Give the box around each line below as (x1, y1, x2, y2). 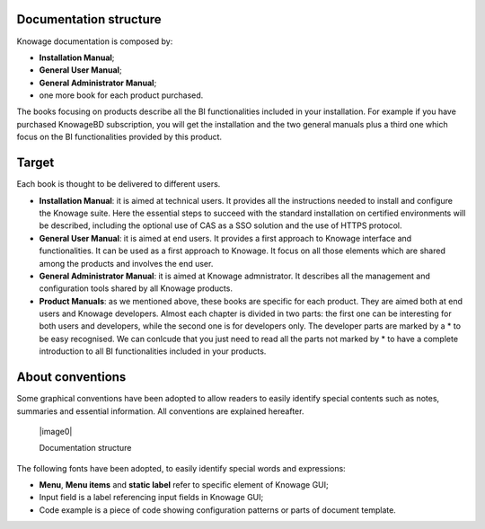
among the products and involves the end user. (39, 258, 214, 269)
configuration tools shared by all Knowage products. (39, 283, 234, 294)
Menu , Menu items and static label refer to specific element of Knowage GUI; (39, 480, 330, 490)
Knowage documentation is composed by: (16, 36, 173, 47)
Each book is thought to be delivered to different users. (16, 179, 221, 190)
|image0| (39, 426, 73, 436)
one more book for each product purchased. (39, 90, 204, 101)
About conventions (16, 369, 127, 385)
